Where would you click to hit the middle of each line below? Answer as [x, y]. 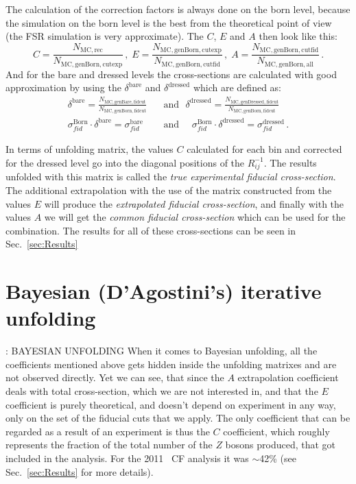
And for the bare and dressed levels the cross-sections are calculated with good [171, 74]
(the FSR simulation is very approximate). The [105, 36]
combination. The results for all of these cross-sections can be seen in [151, 230]
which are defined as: [237, 87]
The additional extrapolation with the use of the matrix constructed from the [169, 190]
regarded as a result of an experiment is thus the [108, 431]
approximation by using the [63, 87]
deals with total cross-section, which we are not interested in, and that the [162, 391]
